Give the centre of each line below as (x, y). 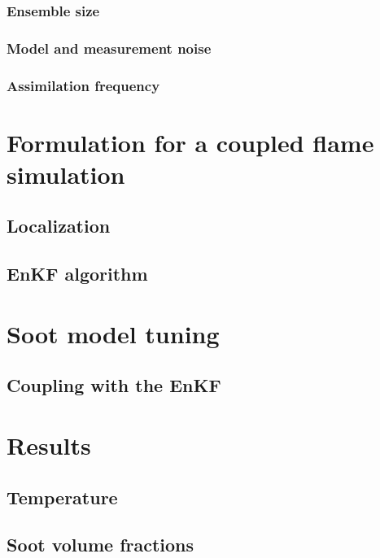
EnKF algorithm (77, 274)
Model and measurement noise (109, 48)
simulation (66, 174)
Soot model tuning (113, 333)
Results (49, 445)
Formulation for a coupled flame (190, 142)
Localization (59, 226)
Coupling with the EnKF (114, 385)
